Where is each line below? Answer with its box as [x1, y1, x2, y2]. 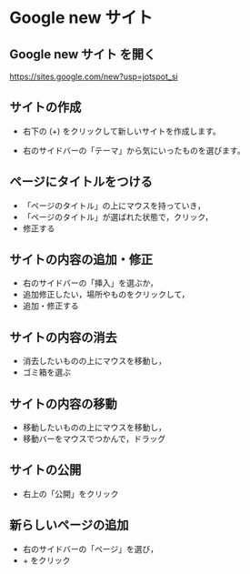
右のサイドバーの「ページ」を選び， [22, 543, 159, 554]
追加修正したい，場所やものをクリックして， [22, 289, 190, 300]
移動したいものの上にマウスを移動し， [22, 422, 166, 433]
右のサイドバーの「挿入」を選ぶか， [22, 277, 158, 288]
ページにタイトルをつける [9, 174, 153, 190]
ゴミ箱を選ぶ [22, 367, 71, 378]
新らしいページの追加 [9, 518, 129, 533]
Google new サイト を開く [9, 46, 156, 62]
